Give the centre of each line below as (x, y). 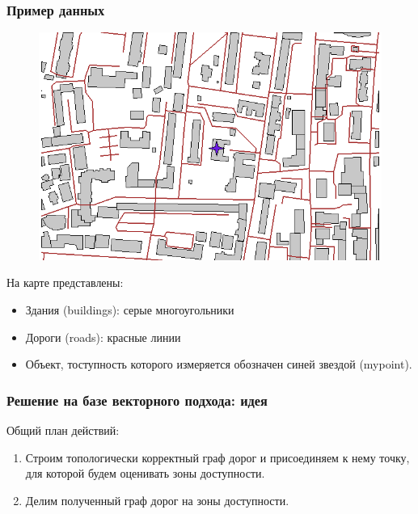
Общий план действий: (63, 430)
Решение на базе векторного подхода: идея (137, 400)
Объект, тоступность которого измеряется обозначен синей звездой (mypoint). (219, 364)
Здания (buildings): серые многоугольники (130, 309)
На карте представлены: (65, 282)
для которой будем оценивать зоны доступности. (145, 473)
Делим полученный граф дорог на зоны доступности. (157, 500)
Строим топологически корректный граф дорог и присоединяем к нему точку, (217, 457)
